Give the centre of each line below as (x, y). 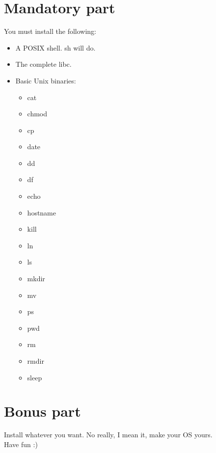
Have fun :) (21, 444)
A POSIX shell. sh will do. (55, 47)
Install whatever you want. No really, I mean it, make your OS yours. (108, 435)
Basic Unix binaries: (46, 80)
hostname (42, 212)
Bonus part (42, 411)
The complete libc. (43, 64)
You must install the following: (50, 31)
